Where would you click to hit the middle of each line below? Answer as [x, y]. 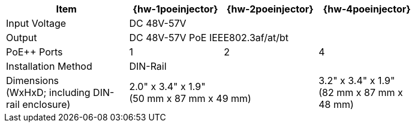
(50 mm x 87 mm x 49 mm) [190, 98]
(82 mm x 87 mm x [361, 92]
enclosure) [46, 104]
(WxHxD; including [48, 92]
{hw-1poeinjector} [175, 9]
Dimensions [33, 80]
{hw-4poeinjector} [367, 9]
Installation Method [49, 66]
